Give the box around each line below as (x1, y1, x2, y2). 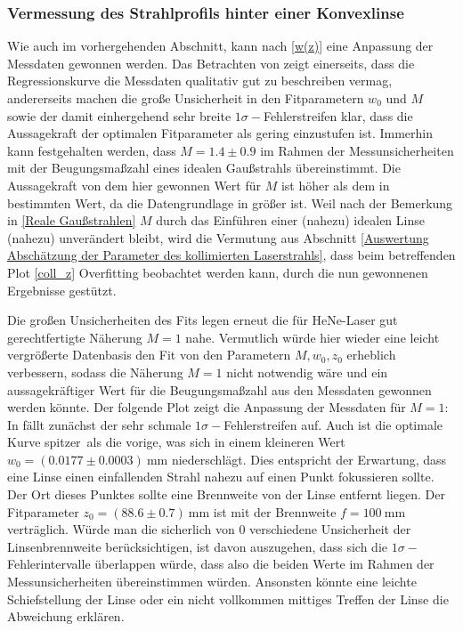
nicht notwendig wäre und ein (226, 362, 388, 381)
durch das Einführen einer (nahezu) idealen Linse (156, 211, 425, 230)
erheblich (346, 345, 396, 364)
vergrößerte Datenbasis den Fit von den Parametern (7, 345, 291, 364)
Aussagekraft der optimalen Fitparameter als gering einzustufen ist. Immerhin (7, 124, 433, 142)
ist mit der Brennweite (213, 502, 337, 521)
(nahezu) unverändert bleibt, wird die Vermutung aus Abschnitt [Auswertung (7, 228, 429, 247)
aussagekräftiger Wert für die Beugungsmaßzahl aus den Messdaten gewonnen (7, 380, 432, 399)
